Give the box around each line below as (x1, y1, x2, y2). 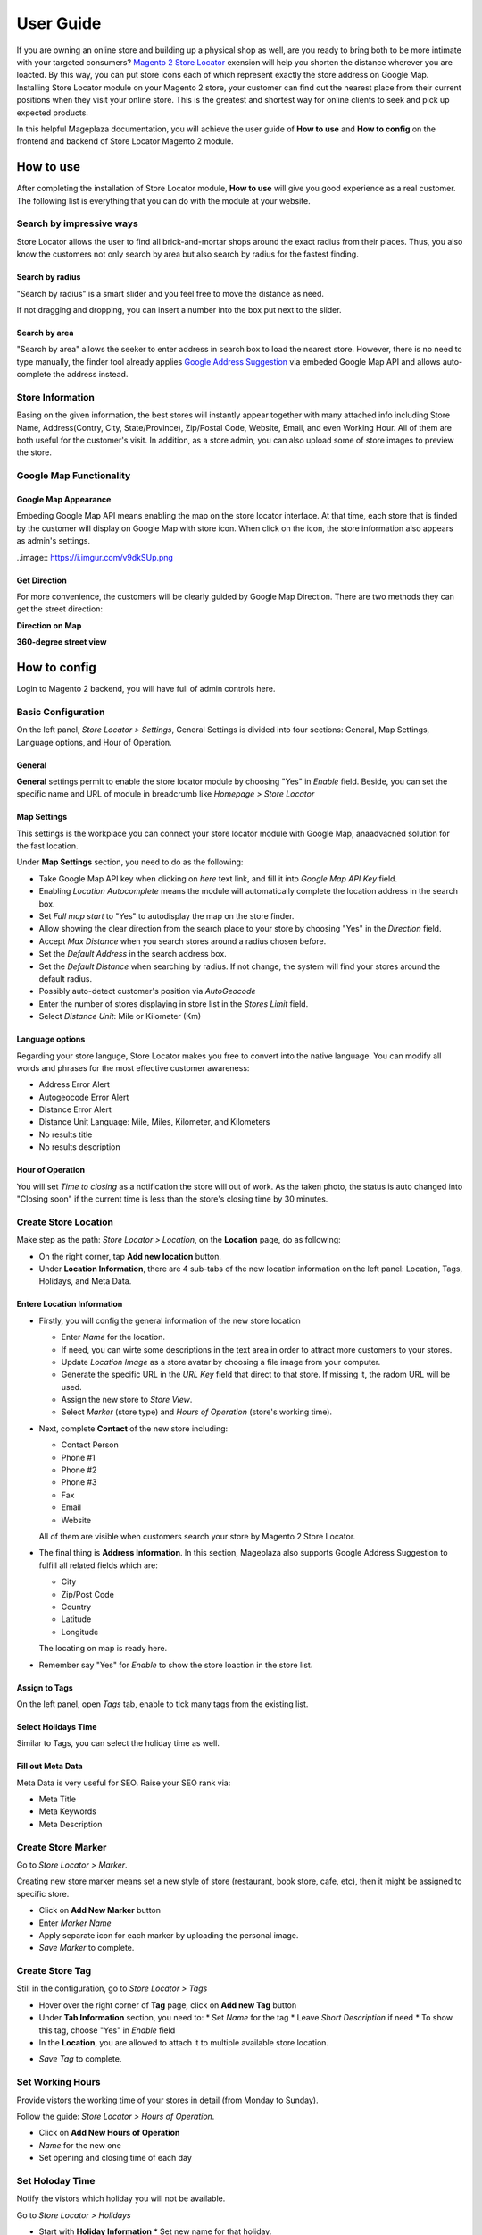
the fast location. (16, 840, 79, 851)
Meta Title (38, 1793, 76, 1805)
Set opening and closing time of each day (38, 2153, 192, 2163)
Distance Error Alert (38, 1104, 112, 1115)
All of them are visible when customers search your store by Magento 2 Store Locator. (38, 1531, 356, 1541)
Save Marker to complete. (38, 1943, 135, 1953)
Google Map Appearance (16, 493, 112, 504)
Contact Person (61, 1439, 120, 1450)
